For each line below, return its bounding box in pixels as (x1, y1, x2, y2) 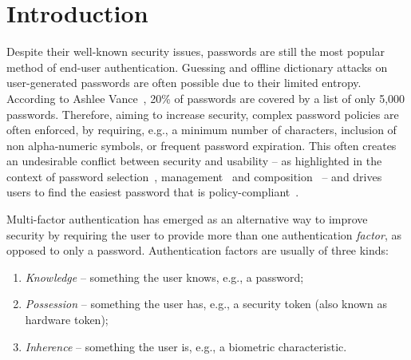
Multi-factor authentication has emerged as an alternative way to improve (6, 211, 368, 227)
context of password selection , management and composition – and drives (6, 168, 382, 184)
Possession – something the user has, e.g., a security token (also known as (25, 295, 387, 312)
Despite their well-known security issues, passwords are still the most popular (6, 43, 385, 60)
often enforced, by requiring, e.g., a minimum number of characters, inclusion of (6, 121, 397, 138)
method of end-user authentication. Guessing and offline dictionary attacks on (6, 58, 388, 75)
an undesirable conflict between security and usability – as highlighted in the (6, 152, 382, 169)
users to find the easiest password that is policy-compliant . (6, 184, 299, 200)
